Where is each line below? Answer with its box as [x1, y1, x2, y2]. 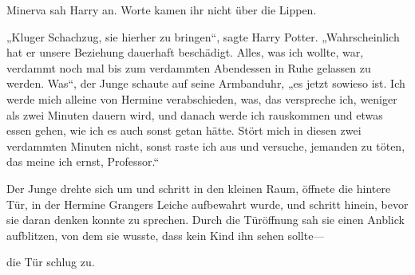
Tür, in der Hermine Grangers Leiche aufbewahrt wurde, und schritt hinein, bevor [6, 195, 409, 212]
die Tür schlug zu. [6, 253, 95, 270]
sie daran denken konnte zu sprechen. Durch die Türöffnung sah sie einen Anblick [6, 211, 405, 228]
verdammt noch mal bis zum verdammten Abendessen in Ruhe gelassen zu [6, 59, 371, 76]
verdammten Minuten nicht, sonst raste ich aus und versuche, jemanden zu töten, [6, 137, 405, 154]
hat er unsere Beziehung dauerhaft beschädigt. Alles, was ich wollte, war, [6, 44, 364, 61]
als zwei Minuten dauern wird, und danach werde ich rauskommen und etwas [6, 106, 383, 123]
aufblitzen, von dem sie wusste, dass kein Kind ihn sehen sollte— [6, 226, 325, 243]
